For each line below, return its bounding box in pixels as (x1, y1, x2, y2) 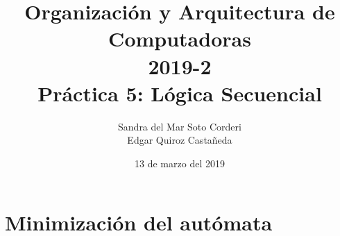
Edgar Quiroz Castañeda (127, 133, 232, 147)
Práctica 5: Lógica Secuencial (37, 78, 322, 107)
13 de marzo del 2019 (135, 155, 225, 170)
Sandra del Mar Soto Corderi (118, 119, 241, 133)
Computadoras (108, 24, 251, 53)
